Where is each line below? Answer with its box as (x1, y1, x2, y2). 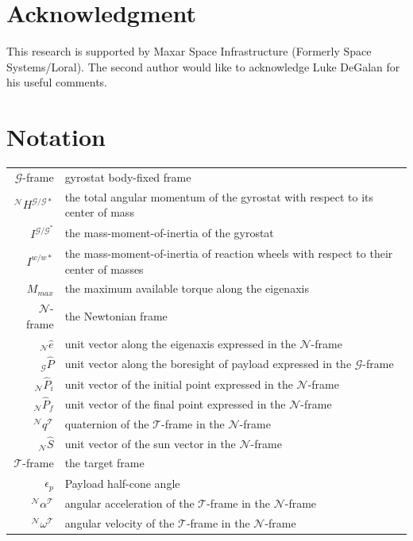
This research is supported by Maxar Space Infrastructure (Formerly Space (6, 43, 372, 59)
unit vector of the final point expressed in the (64, 395, 286, 412)
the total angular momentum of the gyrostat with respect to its (64, 188, 374, 205)
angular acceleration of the (64, 495, 195, 512)
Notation (6, 121, 106, 153)
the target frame (64, 455, 145, 471)
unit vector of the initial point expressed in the (64, 375, 293, 392)
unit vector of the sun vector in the (64, 435, 236, 451)
